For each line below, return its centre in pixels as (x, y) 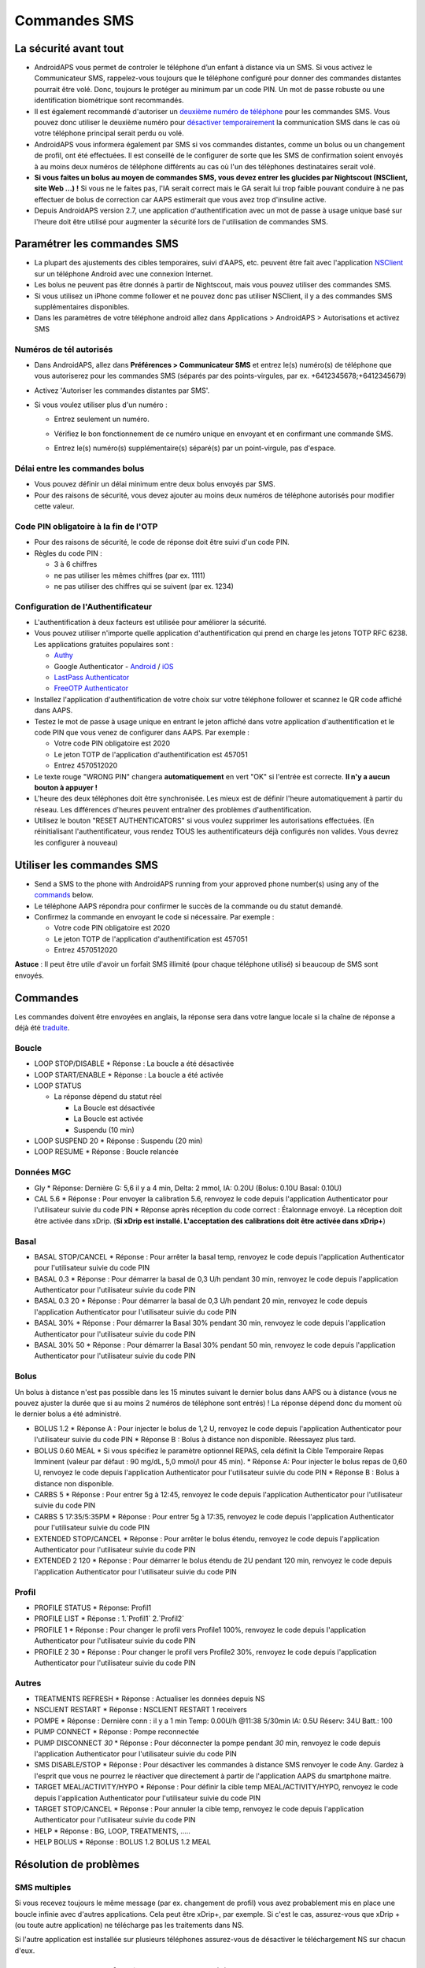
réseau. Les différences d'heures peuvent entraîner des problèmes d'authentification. (173, 809)
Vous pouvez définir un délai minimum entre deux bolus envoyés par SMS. (155, 484)
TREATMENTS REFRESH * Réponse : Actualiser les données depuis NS (150, 1699)
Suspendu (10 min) (104, 1130)
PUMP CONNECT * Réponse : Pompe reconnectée (117, 1732)
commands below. (64, 895)
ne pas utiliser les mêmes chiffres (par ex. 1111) (130, 575)
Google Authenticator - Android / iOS (114, 666)
